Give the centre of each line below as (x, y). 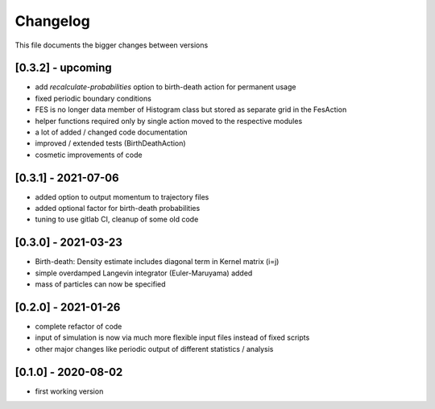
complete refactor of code (79, 327)
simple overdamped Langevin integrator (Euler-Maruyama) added (144, 273)
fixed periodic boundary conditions (93, 98)
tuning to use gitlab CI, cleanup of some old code (117, 219)
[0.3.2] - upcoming (63, 68)
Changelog (52, 21)
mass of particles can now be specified (100, 284)
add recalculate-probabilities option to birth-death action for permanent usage (166, 87)
